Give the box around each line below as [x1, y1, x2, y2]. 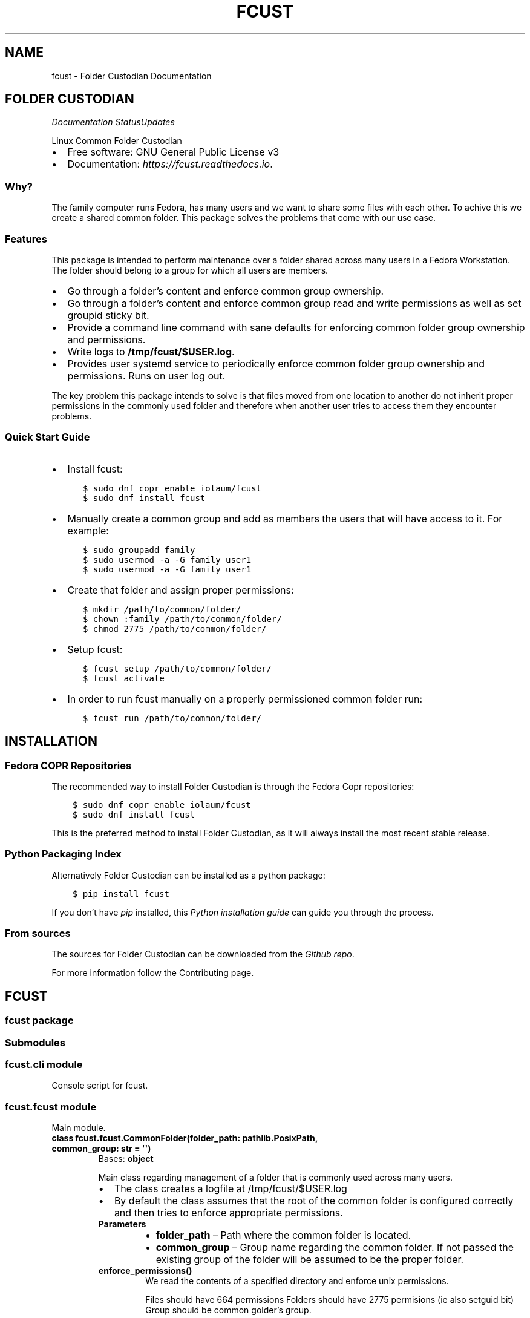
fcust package [5, 1014, 74, 1027]
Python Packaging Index [5, 848, 122, 861]
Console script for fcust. [51, 1080, 148, 1091]
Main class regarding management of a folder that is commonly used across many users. [98, 1172, 453, 1183]
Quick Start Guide [5, 431, 90, 444]
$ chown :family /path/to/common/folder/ [83, 614, 282, 624]
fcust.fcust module [5, 1100, 97, 1113]
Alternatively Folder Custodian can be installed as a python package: [51, 870, 326, 880]
